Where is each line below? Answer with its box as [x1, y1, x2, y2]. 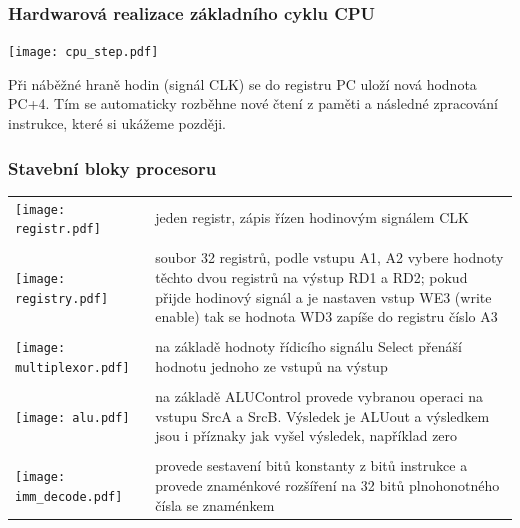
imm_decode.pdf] [15, 489, 123, 504]
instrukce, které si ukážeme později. [8, 113, 226, 134]
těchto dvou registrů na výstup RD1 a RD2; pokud [155, 267, 468, 288]
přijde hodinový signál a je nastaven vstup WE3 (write [155, 286, 492, 307]
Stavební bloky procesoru [8, 155, 217, 180]
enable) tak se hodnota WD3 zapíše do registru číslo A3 [155, 306, 498, 327]
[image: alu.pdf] [15, 410, 130, 425]
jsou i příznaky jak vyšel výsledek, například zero [155, 425, 458, 446]
